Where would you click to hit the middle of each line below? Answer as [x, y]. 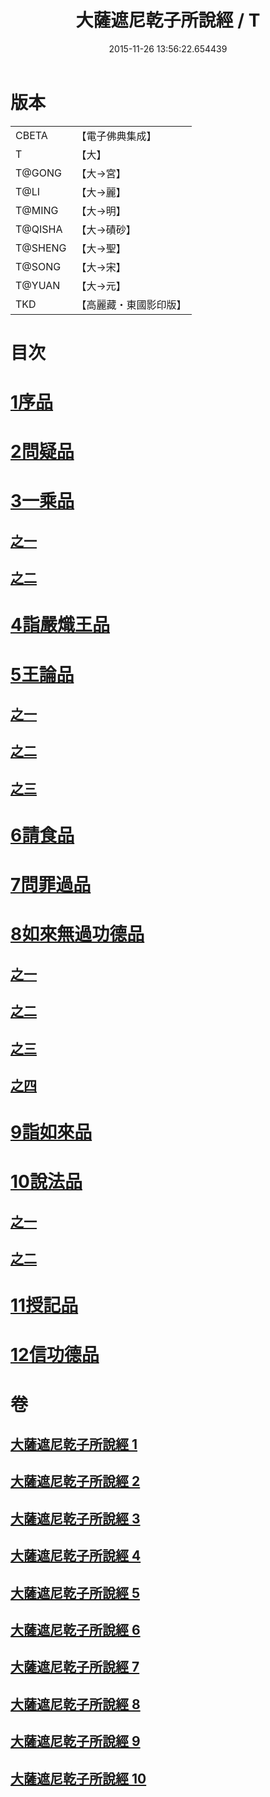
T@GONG [38, 173]
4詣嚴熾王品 [60, 625]
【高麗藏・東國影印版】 [131, 304]
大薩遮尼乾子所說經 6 [75, 1629]
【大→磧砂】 [106, 229]
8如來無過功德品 [77, 934]
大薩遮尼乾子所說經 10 [78, 1778]
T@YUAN [38, 285]
